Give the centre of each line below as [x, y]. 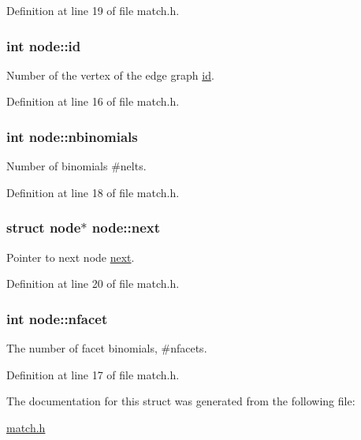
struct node [44, 227]
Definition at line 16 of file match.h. [93, 101]
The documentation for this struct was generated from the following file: [181, 401]
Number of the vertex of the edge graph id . [110, 75]
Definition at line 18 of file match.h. [93, 192]
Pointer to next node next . [71, 257]
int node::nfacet [57, 318]
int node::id [44, 45]
